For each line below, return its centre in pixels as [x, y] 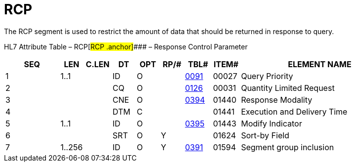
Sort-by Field [265, 135]
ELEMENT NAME [320, 64]
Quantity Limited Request [288, 88]
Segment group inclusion [288, 147]
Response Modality [277, 100]
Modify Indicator [272, 123]
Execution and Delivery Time [294, 111]
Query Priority [267, 76]
